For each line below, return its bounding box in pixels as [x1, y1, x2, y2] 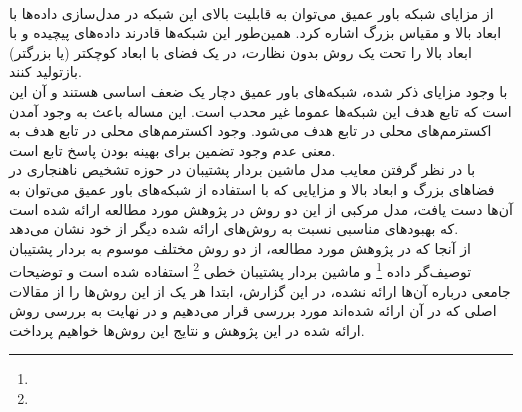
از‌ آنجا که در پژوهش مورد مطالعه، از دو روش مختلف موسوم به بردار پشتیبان [9, 237, 471, 258]
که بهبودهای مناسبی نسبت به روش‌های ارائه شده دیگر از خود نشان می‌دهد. [9, 218, 459, 239]
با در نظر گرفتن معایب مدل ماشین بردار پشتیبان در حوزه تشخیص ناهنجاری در [9, 159, 476, 180]
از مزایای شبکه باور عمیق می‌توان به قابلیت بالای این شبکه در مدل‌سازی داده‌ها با [9, 2, 494, 23]
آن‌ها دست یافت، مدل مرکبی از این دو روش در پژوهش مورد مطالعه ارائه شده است [9, 198, 513, 219]
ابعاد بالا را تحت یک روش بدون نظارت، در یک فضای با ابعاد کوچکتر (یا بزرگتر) [9, 41, 472, 62]
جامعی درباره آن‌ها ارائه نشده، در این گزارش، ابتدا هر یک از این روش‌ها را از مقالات [9, 280, 511, 301]
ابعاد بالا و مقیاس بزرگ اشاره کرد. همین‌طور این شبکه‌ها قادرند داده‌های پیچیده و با [9, 22, 502, 43]
